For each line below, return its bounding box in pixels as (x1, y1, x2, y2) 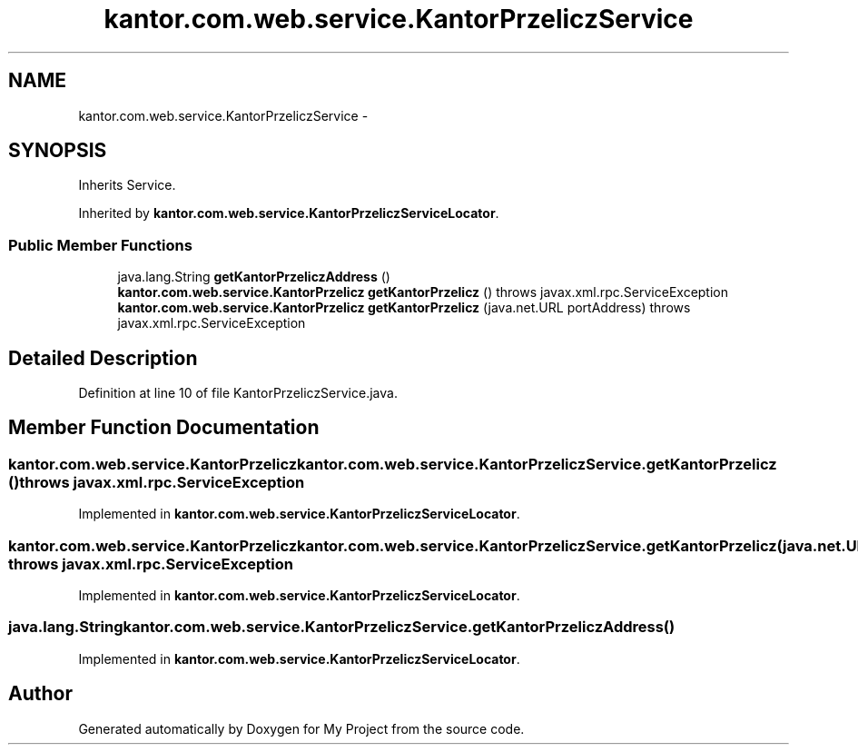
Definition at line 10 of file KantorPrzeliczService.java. (78, 385, 398, 401)
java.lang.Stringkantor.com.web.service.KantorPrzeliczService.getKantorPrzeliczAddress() (8, 618, 676, 637)
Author (8, 682, 73, 706)
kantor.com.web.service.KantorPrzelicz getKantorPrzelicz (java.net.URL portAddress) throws (117, 300, 691, 316)
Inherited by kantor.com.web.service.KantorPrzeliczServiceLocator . (78, 205, 499, 222)
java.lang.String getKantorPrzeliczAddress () (117, 269, 390, 285)
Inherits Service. (78, 177, 176, 193)
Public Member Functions (8, 235, 192, 254)
